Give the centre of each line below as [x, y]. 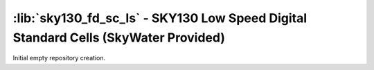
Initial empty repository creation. [59, 58]
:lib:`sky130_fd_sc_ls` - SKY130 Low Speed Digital [160, 18]
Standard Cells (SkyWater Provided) [119, 37]
